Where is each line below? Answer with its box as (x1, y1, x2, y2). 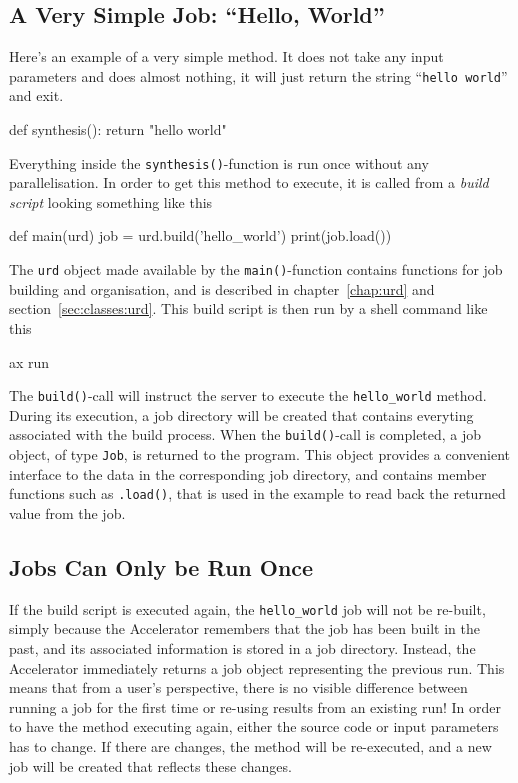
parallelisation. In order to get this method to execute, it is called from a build (9, 172, 489, 193)
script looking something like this (9, 191, 213, 212)
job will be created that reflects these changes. (9, 755, 292, 776)
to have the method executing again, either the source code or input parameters (9, 716, 499, 737)
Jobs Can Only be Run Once (9, 551, 314, 582)
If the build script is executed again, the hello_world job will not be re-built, (9, 598, 486, 619)
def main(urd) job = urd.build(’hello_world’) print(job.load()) (9, 225, 392, 246)
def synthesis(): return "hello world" (9, 119, 227, 140)
